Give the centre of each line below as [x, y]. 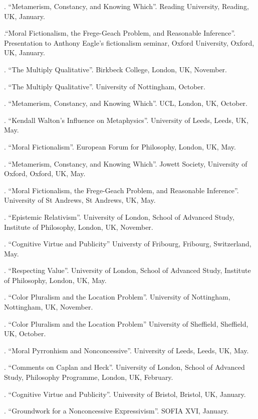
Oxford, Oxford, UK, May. [45, 173]
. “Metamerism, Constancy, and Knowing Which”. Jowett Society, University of [126, 163]
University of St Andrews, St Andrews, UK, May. [80, 200]
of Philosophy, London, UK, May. [55, 280]
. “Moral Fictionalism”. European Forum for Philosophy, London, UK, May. [120, 146]
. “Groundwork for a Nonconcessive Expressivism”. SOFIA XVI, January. [116, 411]
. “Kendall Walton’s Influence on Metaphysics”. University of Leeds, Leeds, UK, [126, 120]
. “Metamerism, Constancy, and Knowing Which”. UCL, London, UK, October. [126, 103]
